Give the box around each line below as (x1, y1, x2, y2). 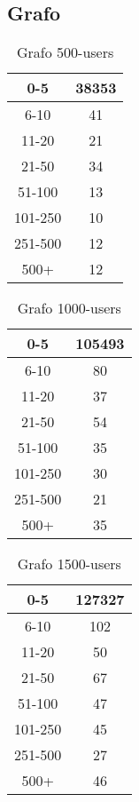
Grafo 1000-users (17, 298, 121, 319)
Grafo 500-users (17, 42, 114, 63)
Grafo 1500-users (17, 553, 121, 575)
